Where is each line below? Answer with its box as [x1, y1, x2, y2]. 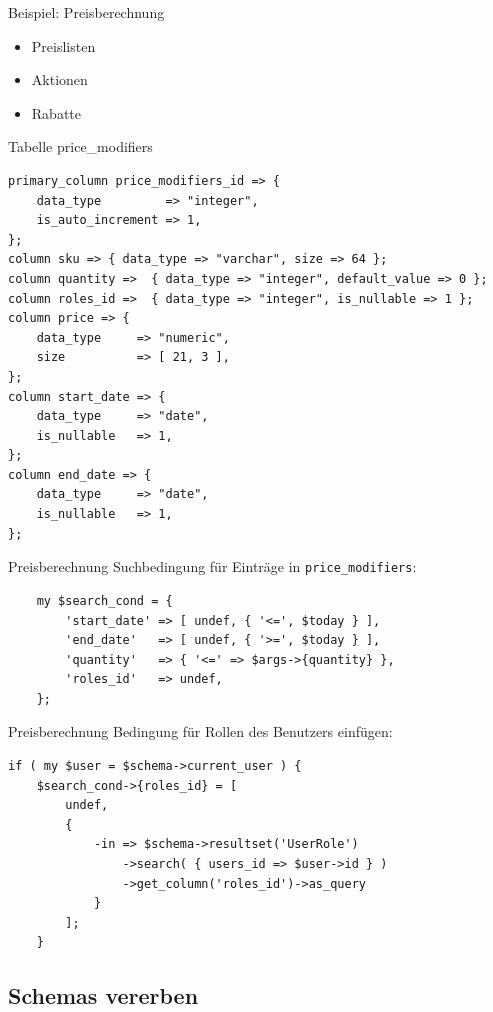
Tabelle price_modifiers [8, 136, 153, 157]
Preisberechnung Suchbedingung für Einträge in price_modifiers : [8, 556, 417, 577]
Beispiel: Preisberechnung [8, 2, 165, 22]
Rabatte [31, 102, 81, 123]
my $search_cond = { [36, 593, 173, 608]
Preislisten [31, 35, 96, 56]
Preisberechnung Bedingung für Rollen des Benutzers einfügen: [8, 721, 393, 742]
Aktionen [31, 69, 88, 90]
